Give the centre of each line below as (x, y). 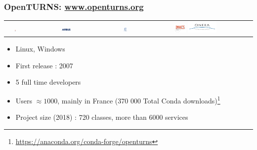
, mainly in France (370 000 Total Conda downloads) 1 (139, 100)
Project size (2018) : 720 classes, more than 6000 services (102, 117)
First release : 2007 (44, 65)
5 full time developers (48, 82)
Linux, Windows (40, 49)
